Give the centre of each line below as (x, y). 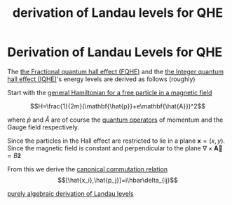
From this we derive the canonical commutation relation (88, 169)
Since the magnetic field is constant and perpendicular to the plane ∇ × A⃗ (115, 148)
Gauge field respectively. (43, 127)
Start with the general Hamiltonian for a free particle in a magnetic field (110, 92)
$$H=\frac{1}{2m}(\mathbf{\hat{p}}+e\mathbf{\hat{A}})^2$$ (118, 106)
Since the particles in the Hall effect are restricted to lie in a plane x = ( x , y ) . (116, 141)
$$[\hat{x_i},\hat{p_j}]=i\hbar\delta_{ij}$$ (118, 180)
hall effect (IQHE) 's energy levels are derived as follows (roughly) (101, 79)
